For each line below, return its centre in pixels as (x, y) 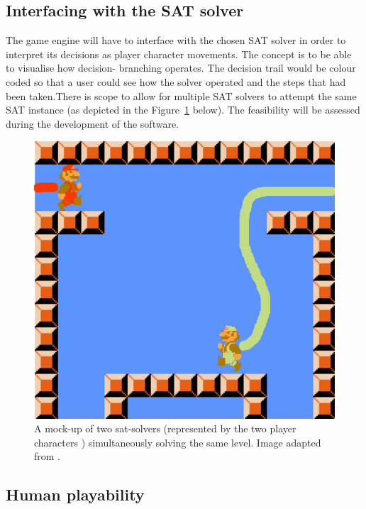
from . (48, 456)
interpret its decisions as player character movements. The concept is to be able (179, 54)
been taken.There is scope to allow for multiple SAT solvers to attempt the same (181, 95)
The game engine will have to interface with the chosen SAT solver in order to (176, 40)
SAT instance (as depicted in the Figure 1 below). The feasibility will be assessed (183, 110)
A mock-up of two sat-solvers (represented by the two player (165, 428)
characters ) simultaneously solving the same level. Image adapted (178, 442)
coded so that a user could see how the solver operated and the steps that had (176, 81)
